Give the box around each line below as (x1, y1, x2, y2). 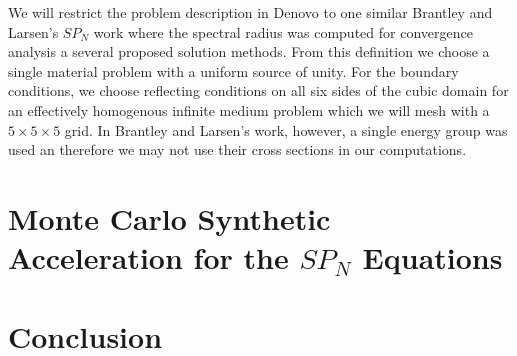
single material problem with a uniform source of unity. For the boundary (8, 60, 459, 81)
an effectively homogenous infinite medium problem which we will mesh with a (8, 99, 490, 120)
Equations (362, 237, 503, 278)
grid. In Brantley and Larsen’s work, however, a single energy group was (64, 119, 508, 140)
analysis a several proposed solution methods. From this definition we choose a (8, 41, 490, 62)
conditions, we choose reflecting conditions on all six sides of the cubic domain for (8, 80, 509, 101)
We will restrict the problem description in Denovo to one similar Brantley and (8, 2, 493, 22)
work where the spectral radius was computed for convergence (93, 21, 473, 42)
